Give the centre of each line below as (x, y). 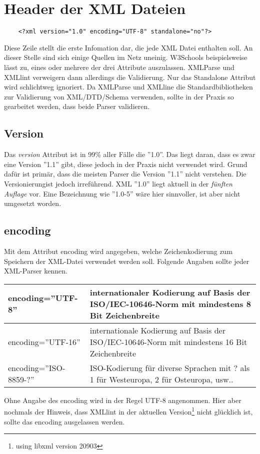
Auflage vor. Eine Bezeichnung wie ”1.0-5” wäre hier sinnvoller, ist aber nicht (122, 193)
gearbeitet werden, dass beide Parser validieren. (77, 106)
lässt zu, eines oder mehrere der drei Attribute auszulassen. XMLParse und (119, 67)
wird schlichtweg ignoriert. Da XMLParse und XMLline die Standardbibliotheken (128, 87)
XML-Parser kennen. (36, 271)
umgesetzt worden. (33, 203)
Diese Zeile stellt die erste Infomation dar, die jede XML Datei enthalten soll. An (128, 47)
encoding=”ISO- (37, 367)
